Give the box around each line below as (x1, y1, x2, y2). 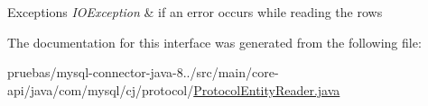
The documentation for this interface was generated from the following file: (7, 32, 422, 51)
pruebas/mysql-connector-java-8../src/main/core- (7, 63, 279, 82)
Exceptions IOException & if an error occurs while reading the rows (7, 3, 383, 21)
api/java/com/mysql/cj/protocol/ (7, 80, 194, 99)
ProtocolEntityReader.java (193, 80, 340, 99)
